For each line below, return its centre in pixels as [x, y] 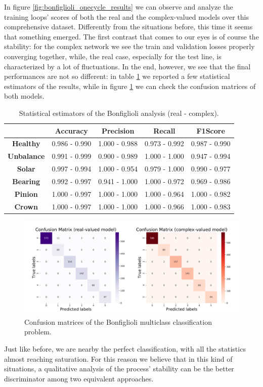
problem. [38, 332]
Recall [164, 130]
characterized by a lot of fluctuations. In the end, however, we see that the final [127, 66]
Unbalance [26, 156]
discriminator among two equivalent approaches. [79, 378]
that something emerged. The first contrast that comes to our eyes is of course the [131, 36]
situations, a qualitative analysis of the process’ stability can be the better [119, 369]
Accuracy [71, 130]
